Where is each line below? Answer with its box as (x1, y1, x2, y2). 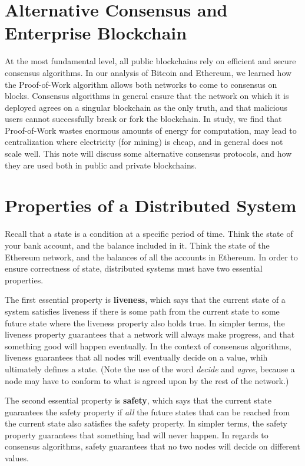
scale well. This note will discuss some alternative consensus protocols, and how (5, 147, 292, 160)
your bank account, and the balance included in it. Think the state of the (5, 239, 270, 251)
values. (5, 452, 29, 464)
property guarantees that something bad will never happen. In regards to (5, 428, 268, 441)
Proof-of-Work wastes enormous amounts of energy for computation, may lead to (5, 124, 297, 136)
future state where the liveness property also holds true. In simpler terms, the (5, 316, 285, 329)
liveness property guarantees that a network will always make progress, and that (5, 328, 295, 341)
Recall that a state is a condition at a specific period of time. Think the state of (5, 227, 293, 240)
